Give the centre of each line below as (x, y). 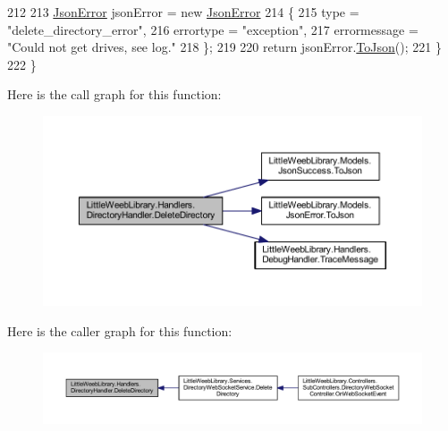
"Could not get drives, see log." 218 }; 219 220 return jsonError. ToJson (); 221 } (224, 47)
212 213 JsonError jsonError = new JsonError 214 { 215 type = (183, 12)
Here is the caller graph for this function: (120, 330)
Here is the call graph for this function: (114, 94)
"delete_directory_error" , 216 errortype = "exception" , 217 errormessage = (213, 29)
